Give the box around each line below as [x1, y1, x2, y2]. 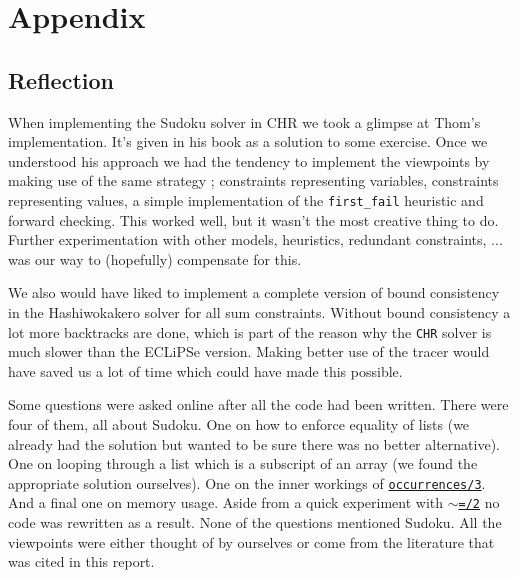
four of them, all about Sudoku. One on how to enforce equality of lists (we [8, 414, 470, 435]
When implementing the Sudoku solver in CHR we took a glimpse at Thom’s [8, 111, 481, 132]
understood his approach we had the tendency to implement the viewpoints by [8, 150, 490, 171]
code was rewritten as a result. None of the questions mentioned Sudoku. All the [8, 512, 502, 533]
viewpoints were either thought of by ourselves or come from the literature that [8, 531, 495, 552]
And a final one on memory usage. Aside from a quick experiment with [8, 492, 444, 513]
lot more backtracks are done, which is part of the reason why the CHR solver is [8, 321, 492, 342]
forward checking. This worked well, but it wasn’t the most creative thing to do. [8, 209, 499, 230]
